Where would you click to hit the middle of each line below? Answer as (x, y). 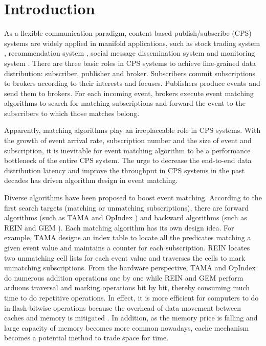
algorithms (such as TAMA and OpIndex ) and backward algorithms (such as (126, 217)
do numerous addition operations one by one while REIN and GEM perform (124, 277)
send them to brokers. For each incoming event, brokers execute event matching (129, 93)
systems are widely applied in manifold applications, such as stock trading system (132, 43)
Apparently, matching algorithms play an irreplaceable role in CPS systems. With (132, 130)
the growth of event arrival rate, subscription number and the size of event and (128, 140)
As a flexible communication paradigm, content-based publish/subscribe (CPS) (128, 33)
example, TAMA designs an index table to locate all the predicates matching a (128, 237)
